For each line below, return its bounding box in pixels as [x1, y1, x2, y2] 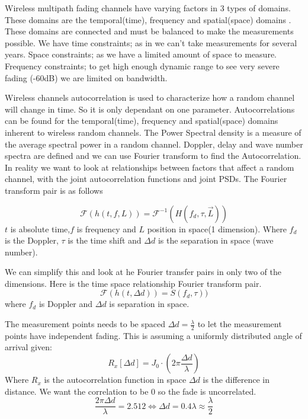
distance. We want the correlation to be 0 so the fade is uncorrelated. [5, 385, 256, 397]
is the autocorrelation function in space [44, 373, 187, 386]
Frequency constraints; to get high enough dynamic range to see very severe [5, 59, 280, 72]
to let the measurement [197, 318, 282, 330]
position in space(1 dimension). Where [147, 222, 287, 235]
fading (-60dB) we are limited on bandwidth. [5, 71, 168, 84]
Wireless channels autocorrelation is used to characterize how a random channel [5, 91, 295, 104]
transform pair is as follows [5, 184, 103, 196]
